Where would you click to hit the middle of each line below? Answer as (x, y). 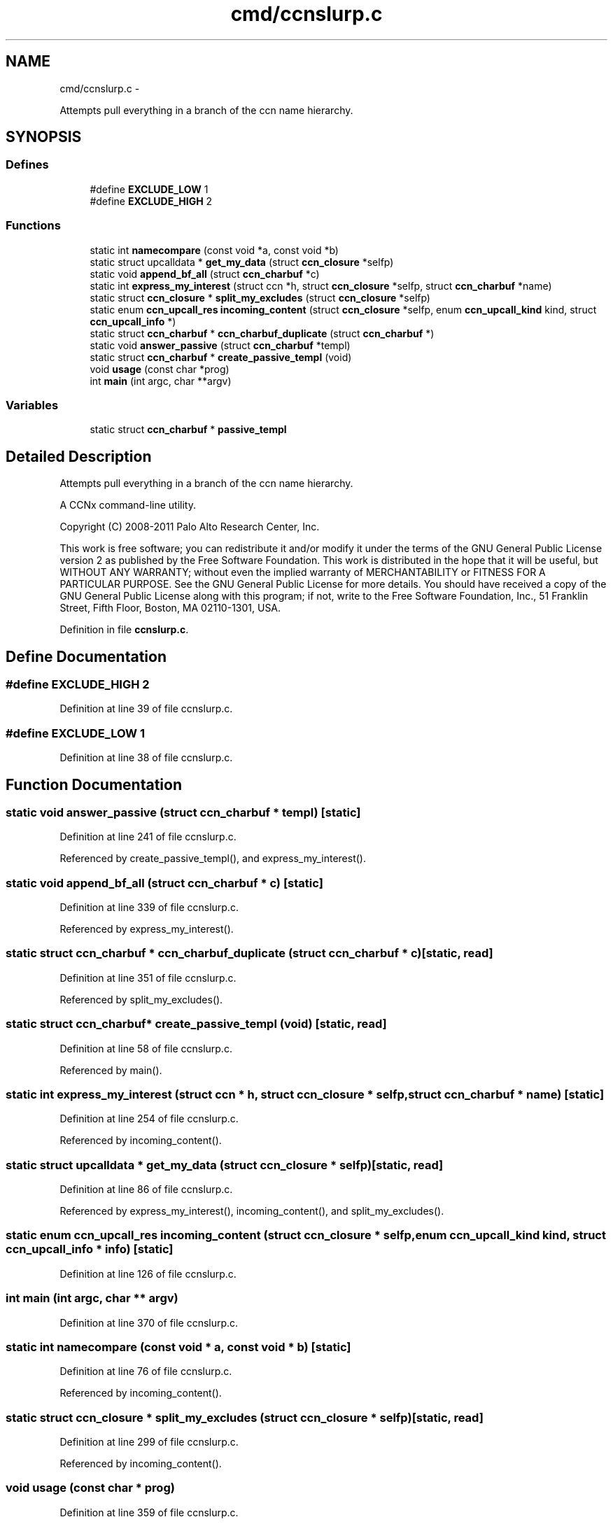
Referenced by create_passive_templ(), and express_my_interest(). (213, 859)
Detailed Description (79, 456)
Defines (27, 165)
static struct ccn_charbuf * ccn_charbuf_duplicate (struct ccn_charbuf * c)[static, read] (249, 953)
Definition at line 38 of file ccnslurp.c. (146, 758)
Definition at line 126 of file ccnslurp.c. (148, 1273)
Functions (33, 226)
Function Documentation (94, 784)
